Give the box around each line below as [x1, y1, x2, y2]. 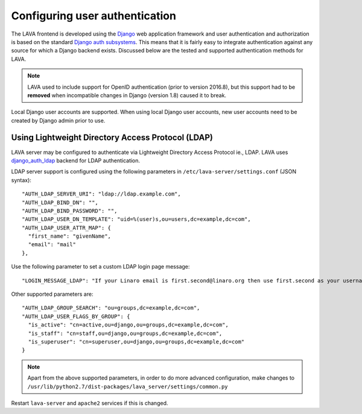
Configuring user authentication [11, 9, 176, 22]
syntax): [11, 176, 31, 183]
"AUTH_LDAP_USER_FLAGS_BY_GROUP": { [22, 313, 130, 320]
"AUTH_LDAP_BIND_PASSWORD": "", [22, 207, 118, 214]
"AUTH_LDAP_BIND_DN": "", [22, 199, 99, 206]
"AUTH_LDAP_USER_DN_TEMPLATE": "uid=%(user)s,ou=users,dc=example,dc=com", [22, 216, 251, 223]
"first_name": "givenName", [28, 233, 112, 240]
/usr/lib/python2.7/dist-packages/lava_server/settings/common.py [27, 383, 229, 390]
